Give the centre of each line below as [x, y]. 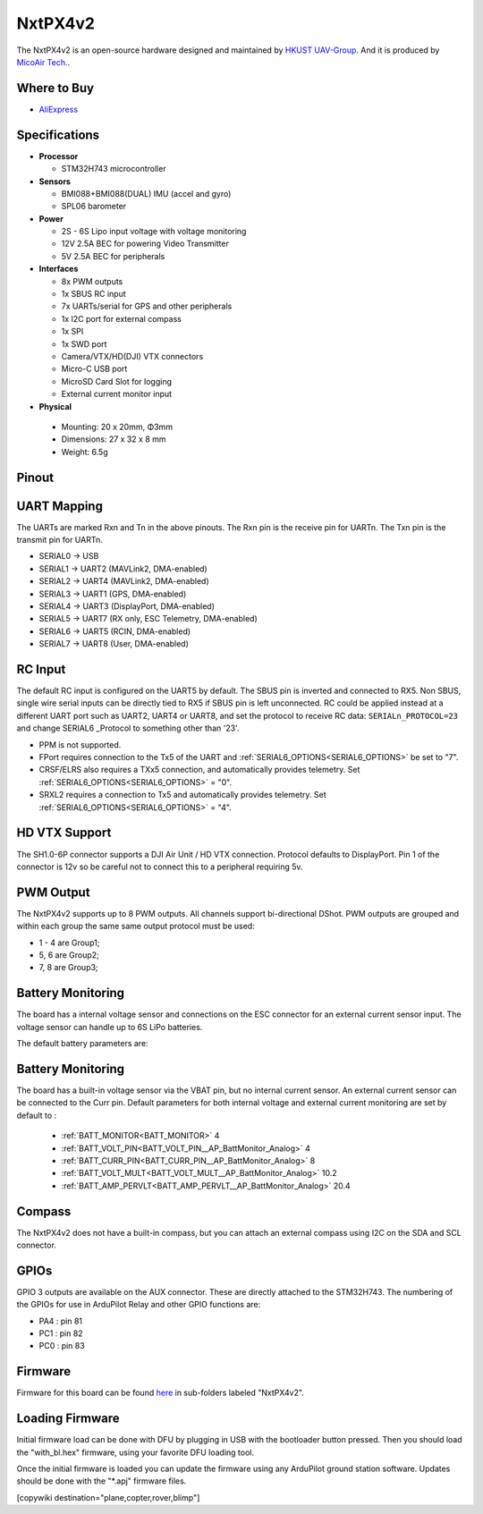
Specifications [58, 135]
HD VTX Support [64, 833]
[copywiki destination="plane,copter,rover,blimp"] [108, 1497]
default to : [37, 1115]
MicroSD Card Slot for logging [116, 381]
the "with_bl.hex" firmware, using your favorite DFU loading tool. [136, 1452]
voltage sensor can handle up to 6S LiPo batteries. [110, 1027]
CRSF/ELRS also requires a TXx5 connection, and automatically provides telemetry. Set [199, 770]
